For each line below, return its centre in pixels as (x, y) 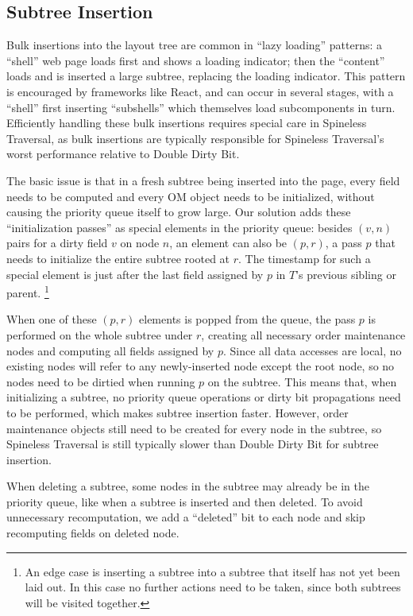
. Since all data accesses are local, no (312, 350)
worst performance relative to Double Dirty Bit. (123, 154)
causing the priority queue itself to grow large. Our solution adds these (179, 212)
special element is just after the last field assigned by (135, 274)
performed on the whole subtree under (100, 334)
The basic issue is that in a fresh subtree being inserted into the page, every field (203, 180)
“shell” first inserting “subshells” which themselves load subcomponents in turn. (201, 107)
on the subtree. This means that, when (302, 381)
